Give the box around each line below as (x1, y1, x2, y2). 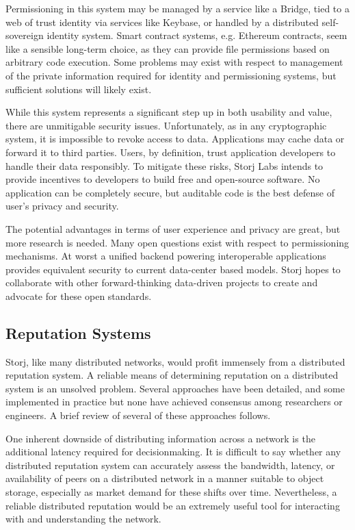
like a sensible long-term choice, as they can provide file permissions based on (5, 41, 330, 55)
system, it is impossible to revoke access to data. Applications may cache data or (5, 131, 345, 146)
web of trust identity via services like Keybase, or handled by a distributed (5, 14, 319, 29)
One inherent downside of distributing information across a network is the (5, 431, 315, 445)
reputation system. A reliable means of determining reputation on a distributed (5, 368, 339, 382)
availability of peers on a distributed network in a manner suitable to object (5, 471, 324, 485)
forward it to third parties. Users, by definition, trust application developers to (5, 144, 336, 159)
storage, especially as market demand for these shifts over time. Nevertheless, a (5, 485, 337, 499)
